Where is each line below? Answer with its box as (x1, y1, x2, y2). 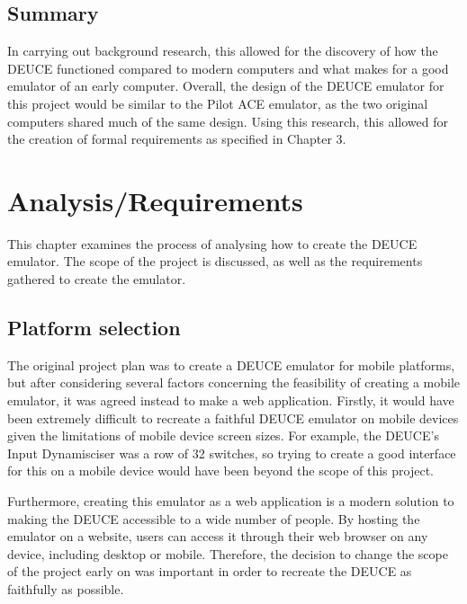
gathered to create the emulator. (7, 270, 186, 289)
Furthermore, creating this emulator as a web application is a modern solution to (7, 492, 454, 511)
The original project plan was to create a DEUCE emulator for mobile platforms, (7, 355, 455, 374)
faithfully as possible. (7, 580, 124, 598)
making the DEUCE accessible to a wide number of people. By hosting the (7, 509, 420, 528)
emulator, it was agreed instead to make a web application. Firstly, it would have (7, 391, 454, 410)
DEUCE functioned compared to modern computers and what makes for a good (7, 58, 449, 77)
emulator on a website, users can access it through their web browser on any (7, 527, 428, 546)
